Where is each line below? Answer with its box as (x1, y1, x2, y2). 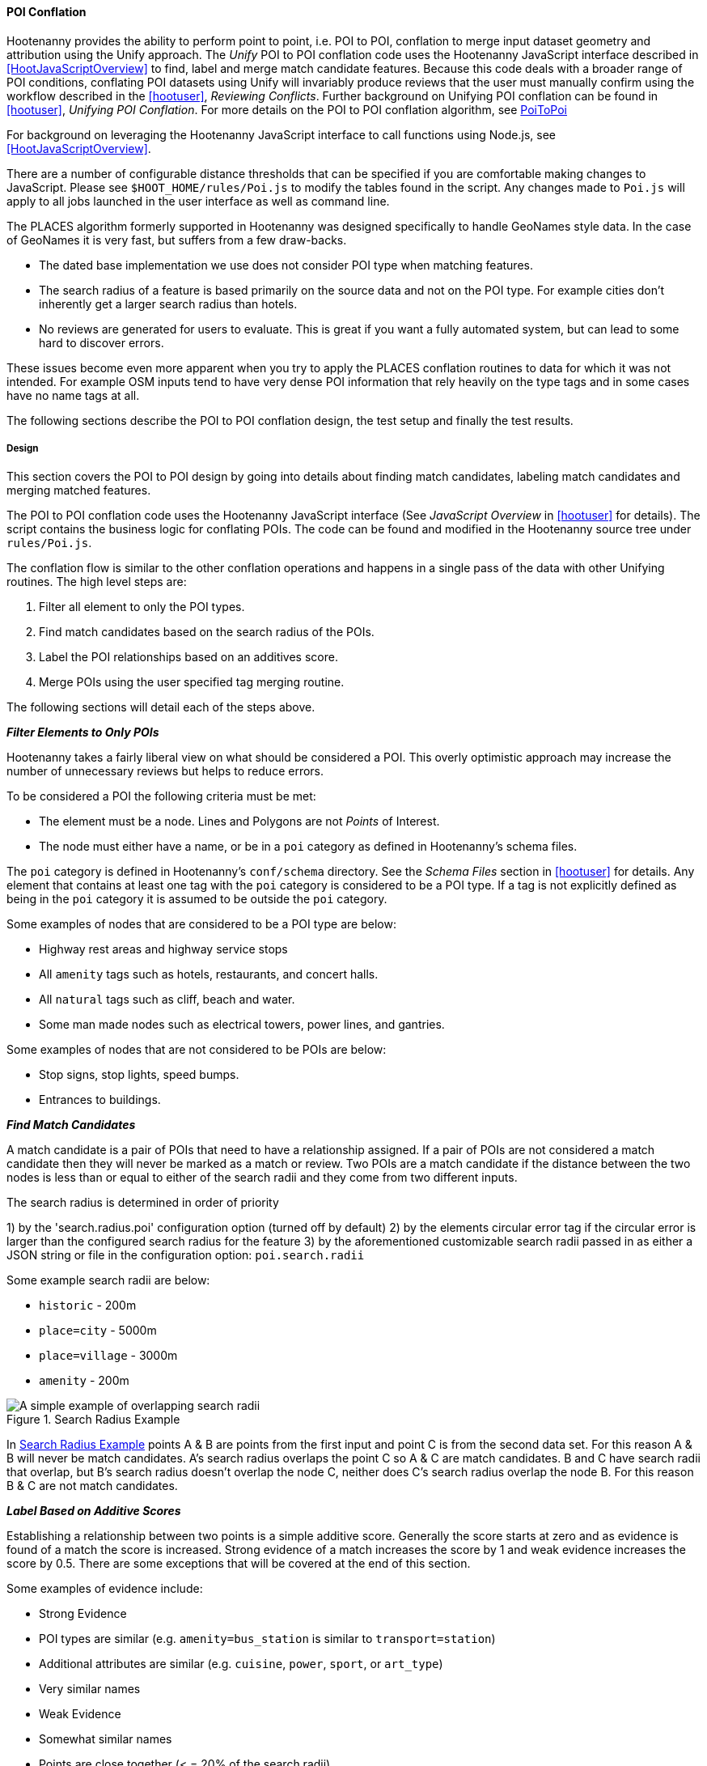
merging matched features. (6, 483, 151, 498)
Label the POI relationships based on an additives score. (39, 650, 338, 664)
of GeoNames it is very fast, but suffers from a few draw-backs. (6, 232, 347, 247)
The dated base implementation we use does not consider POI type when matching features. (39, 257, 533, 272)
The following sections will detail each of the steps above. (6, 700, 315, 715)
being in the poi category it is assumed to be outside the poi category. (6, 892, 387, 906)
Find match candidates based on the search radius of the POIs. (39, 625, 375, 639)
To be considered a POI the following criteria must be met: (6, 789, 316, 804)
